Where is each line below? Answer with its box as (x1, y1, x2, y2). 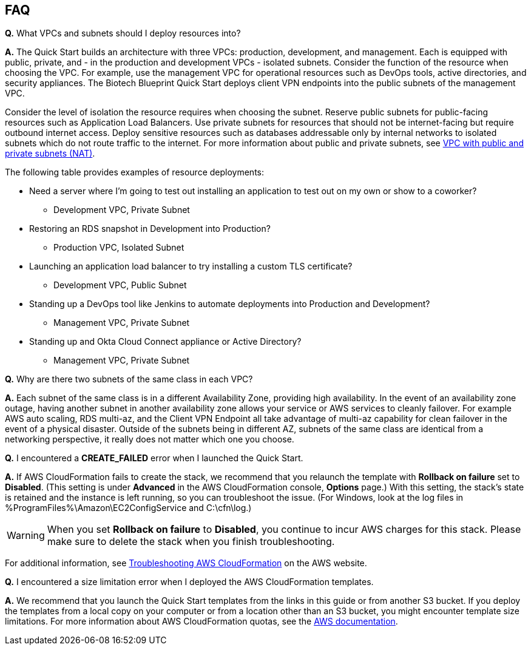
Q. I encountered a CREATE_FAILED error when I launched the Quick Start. (5, 453, 303, 464)
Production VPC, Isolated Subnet (53, 242, 184, 253)
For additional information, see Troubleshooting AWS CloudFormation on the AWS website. (5, 558, 367, 569)
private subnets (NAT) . (5, 148, 95, 159)
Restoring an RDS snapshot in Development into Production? (29, 223, 271, 234)
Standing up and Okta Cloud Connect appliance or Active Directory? (29, 336, 302, 347)
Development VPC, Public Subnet (53, 280, 187, 291)
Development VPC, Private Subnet (53, 205, 190, 215)
